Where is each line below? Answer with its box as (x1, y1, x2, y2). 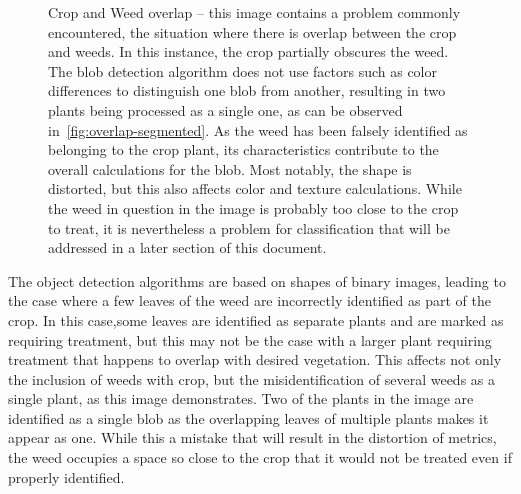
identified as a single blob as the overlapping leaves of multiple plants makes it (8, 407, 489, 428)
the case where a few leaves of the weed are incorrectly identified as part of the (8, 290, 491, 311)
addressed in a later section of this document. (48, 237, 327, 258)
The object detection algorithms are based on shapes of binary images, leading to (8, 270, 506, 291)
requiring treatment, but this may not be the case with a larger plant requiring (8, 329, 492, 350)
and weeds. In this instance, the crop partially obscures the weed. (48, 41, 449, 62)
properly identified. (8, 466, 125, 487)
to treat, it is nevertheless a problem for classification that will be (48, 217, 450, 238)
